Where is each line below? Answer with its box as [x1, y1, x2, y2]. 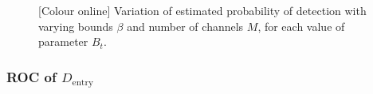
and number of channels [127, 17, 244, 34]
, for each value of [257, 17, 345, 34]
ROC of [6, 66, 57, 86]
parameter [38, 33, 88, 50]
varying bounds [38, 17, 113, 34]
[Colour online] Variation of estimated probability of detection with [38, 2, 367, 18]
